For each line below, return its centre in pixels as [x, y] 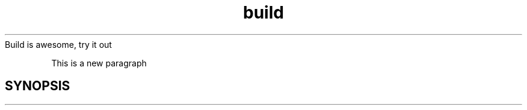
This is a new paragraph [99, 63]
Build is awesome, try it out [58, 44]
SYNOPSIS [38, 86]
